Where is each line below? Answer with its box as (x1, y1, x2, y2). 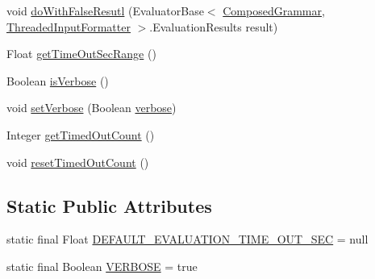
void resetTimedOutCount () (6, 153, 149, 170)
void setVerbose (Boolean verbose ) (6, 99, 177, 116)
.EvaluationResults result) (149, 18, 278, 35)
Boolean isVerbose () (6, 72, 109, 89)
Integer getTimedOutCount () (6, 126, 155, 143)
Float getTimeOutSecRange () (6, 45, 156, 62)
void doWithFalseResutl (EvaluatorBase (6, 2, 204, 19)
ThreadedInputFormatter (6, 18, 131, 35)
